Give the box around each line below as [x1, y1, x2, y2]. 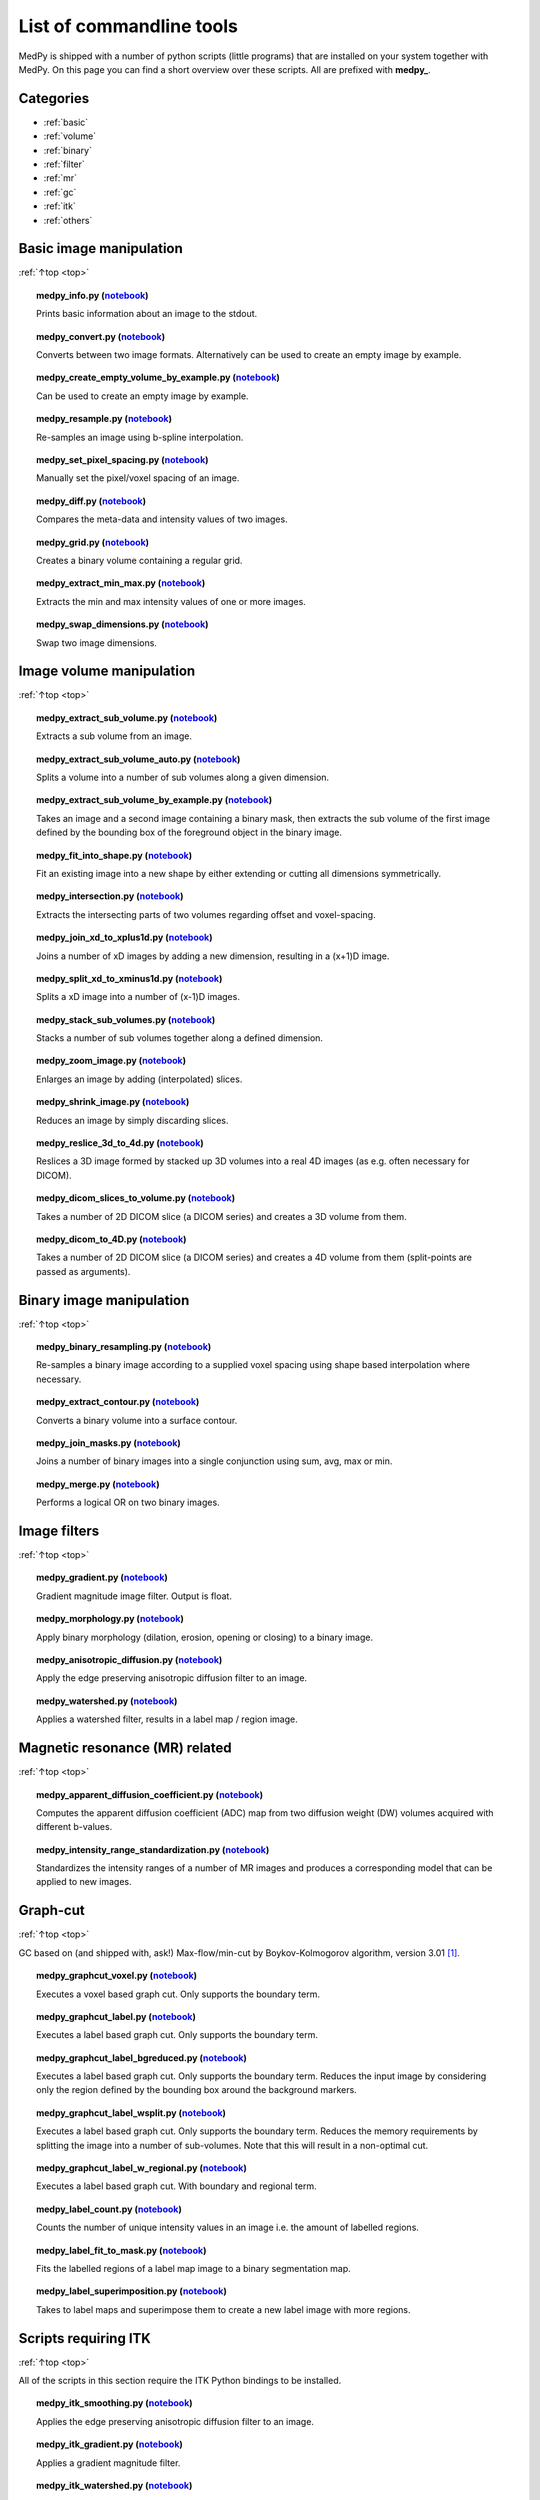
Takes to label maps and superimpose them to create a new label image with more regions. [36, 2303, 411, 2315]
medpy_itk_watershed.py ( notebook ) [36, 2480, 193, 2492]
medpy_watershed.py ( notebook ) [36, 1695, 178, 1707]
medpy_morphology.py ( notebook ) [36, 1613, 184, 1625]
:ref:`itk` [43, 200, 77, 212]
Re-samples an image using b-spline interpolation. [36, 431, 244, 443]
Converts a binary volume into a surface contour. [36, 1414, 238, 1426]
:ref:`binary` [43, 144, 92, 156]
